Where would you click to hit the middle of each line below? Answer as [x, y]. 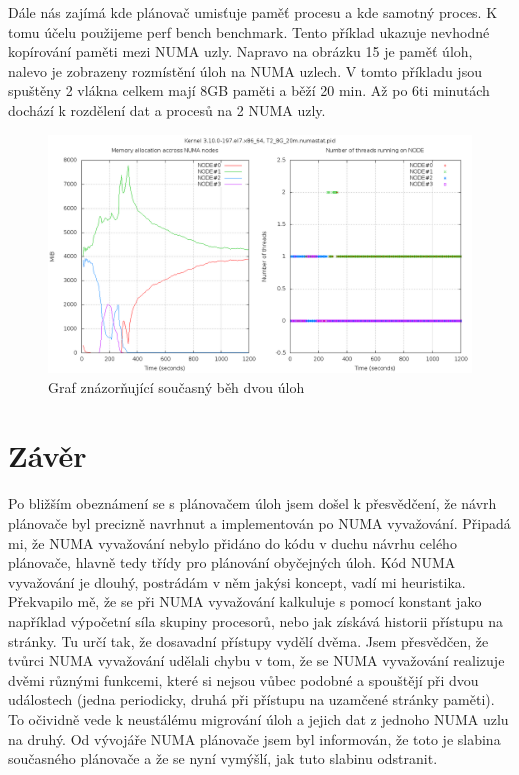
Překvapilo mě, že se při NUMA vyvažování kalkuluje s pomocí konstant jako [245, 601]
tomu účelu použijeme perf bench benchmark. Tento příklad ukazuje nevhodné [249, 31]
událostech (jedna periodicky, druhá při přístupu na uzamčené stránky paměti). [251, 699]
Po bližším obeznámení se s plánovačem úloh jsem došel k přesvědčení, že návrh [252, 503]
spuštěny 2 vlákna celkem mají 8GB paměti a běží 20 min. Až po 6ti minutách [249, 90]
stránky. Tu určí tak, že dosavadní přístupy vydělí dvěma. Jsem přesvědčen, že [248, 640]
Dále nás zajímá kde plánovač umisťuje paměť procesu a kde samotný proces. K [253, 12]
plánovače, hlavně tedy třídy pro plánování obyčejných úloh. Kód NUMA [232, 562]
